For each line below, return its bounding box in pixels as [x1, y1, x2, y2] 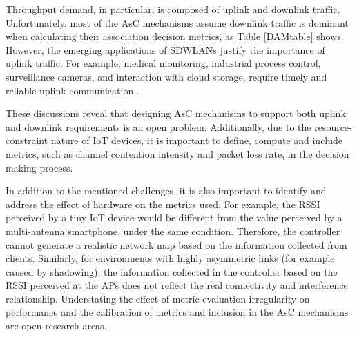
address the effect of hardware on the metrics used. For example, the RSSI [6, 196, 320, 211]
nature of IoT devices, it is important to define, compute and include [50, 133, 343, 147]
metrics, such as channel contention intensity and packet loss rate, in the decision [6, 146, 349, 161]
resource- [314, 119, 352, 134]
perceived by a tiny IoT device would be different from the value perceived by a [6, 210, 342, 225]
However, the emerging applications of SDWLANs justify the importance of [6, 42, 325, 57]
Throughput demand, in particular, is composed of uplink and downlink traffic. [6, 2, 340, 16]
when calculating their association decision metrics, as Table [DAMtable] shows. [6, 29, 344, 43]
